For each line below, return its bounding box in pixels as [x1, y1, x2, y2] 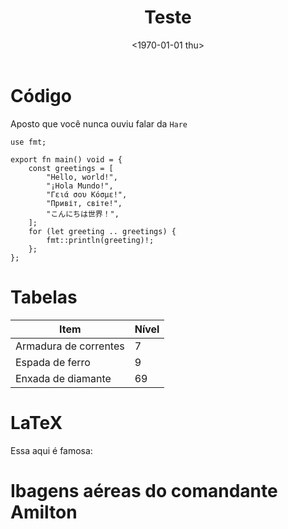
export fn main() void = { [10, 154, 123, 165]
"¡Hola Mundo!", [46, 181, 114, 191]
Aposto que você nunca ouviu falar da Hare [10, 117, 188, 130]
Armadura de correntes [15, 339, 125, 353]
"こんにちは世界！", [46, 209, 120, 219]
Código [10, 84, 72, 107]
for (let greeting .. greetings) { [28, 226, 177, 236]
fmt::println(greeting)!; [46, 235, 155, 245]
